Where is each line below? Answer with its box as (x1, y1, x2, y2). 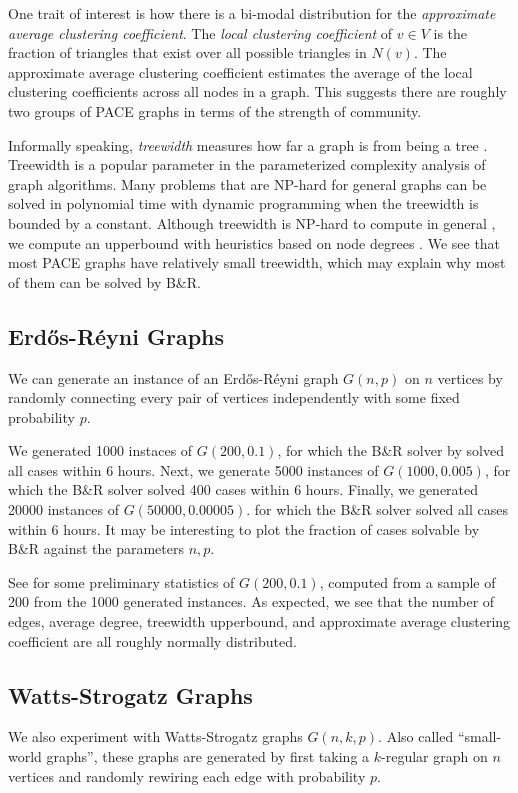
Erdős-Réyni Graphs (8, 320, 225, 351)
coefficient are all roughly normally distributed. (8, 630, 297, 651)
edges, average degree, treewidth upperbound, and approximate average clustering (8, 611, 511, 632)
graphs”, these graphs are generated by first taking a (46, 746, 370, 767)
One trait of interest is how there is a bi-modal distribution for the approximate (8, 3, 496, 23)
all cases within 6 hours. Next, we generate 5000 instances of (8, 459, 379, 480)
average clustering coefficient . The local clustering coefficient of (8, 22, 393, 43)
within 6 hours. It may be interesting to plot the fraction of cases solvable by (8, 518, 480, 539)
